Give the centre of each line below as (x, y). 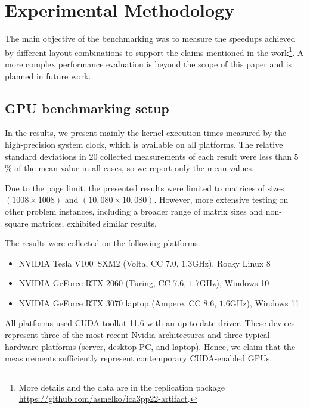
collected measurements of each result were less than (196, 156)
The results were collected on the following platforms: (103, 243)
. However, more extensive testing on (221, 199)
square (17, 223)
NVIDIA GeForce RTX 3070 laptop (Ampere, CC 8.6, (118, 303)
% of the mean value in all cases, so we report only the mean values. (129, 168)
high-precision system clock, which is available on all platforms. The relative (144, 144)
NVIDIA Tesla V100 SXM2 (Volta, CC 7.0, (99, 263)
